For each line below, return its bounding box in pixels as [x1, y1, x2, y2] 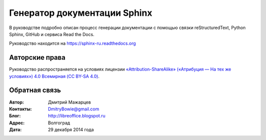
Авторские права [9, 53, 66, 62]
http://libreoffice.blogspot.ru [48, 113, 105, 119]
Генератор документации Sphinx [9, 7, 153, 18]
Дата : [9, 127, 22, 133]
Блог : [9, 113, 21, 119]
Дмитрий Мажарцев [48, 99, 91, 105]
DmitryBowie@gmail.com [48, 106, 100, 112]
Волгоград [48, 120, 70, 126]
